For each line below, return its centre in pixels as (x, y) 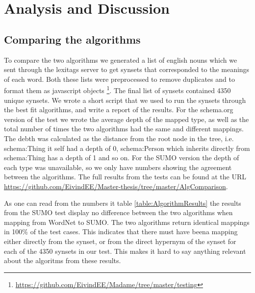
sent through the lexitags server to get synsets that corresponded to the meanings (127, 69)
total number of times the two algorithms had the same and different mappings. (124, 129)
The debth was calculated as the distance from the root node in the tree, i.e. (119, 138)
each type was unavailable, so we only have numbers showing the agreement (118, 167)
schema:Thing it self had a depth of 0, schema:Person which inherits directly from (127, 148)
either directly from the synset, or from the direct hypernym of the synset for (120, 241)
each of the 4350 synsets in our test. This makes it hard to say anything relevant (125, 251)
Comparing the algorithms (72, 39)
